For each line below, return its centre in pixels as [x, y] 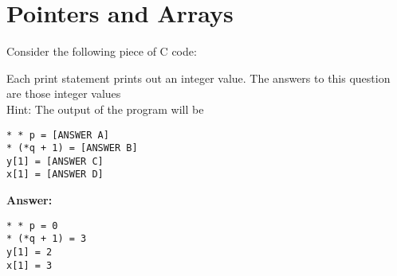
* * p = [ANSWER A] [58, 135]
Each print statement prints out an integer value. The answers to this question [198, 78]
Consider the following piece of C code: [102, 51]
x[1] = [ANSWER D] [55, 175]
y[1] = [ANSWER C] [55, 161]
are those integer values [64, 93]
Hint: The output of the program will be [105, 109]
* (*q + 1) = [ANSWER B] [72, 148]
